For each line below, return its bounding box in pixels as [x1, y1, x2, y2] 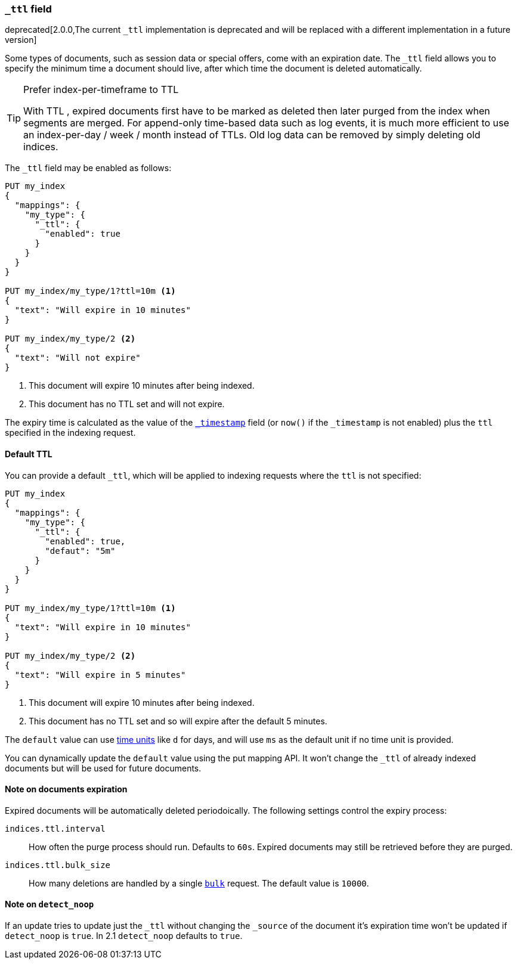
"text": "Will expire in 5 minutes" [14, 669, 186, 680]
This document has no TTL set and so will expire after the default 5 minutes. [29, 715, 327, 726]
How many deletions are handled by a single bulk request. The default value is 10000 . [29, 878, 369, 888]
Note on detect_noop [5, 899, 94, 910]
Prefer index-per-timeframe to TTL [23, 83, 179, 96]
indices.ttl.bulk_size [5, 860, 111, 870]
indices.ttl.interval [5, 823, 106, 833]
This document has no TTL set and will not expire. [29, 399, 225, 410]
